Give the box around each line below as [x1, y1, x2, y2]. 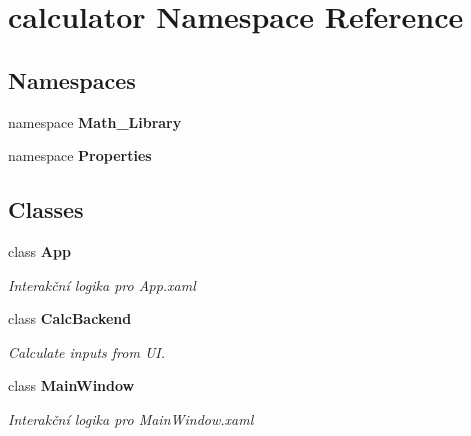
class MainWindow [8, 375, 135, 396]
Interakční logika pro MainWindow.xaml [8, 408, 254, 429]
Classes [8, 194, 84, 225]
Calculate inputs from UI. [8, 341, 165, 362]
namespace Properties [8, 145, 152, 166]
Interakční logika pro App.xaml [8, 274, 196, 295]
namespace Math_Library [8, 111, 182, 132]
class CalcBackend [8, 308, 132, 329]
